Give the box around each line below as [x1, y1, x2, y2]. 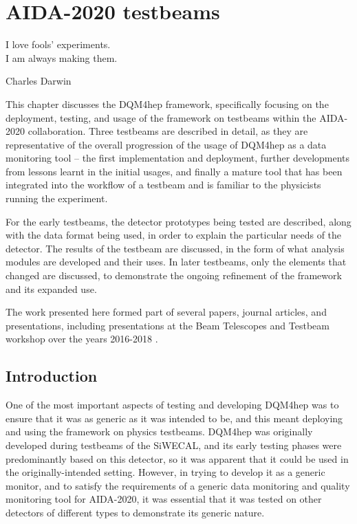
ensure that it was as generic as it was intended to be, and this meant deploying [6, 411, 343, 425]
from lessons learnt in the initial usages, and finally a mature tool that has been [6, 164, 343, 178]
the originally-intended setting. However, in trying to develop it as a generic [6, 465, 325, 479]
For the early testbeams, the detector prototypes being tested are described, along [6, 214, 351, 228]
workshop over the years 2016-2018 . [6, 331, 158, 346]
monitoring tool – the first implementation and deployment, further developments [6, 151, 350, 165]
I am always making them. [6, 50, 118, 65]
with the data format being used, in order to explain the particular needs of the [6, 228, 342, 242]
